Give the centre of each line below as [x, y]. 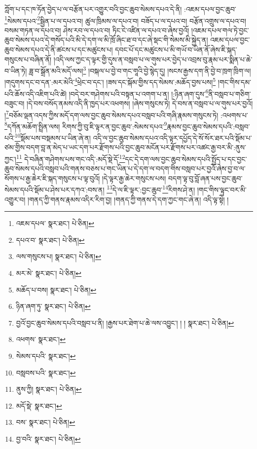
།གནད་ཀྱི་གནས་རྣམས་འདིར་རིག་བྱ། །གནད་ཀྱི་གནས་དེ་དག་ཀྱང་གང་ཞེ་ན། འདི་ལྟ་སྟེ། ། [128, 199]
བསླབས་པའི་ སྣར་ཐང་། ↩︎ [46, 372]
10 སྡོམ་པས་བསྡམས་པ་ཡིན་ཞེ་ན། [53, 137]
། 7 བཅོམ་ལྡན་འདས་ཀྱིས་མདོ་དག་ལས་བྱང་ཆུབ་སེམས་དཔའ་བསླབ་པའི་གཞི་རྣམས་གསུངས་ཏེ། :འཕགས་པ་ [126, 114]
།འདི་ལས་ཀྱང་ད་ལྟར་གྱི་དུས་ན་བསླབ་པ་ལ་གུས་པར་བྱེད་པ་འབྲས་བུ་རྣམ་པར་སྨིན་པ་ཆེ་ [153, 59]
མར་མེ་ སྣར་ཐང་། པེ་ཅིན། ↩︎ [49, 273]
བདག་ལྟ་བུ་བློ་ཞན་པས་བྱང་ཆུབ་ [205, 178]
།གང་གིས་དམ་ [234, 82]
